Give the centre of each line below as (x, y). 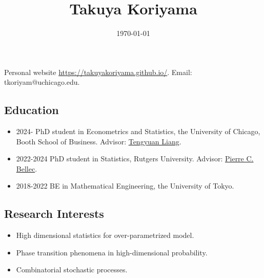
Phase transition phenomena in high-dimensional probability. (112, 252)
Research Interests (54, 214)
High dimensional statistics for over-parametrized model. (105, 235)
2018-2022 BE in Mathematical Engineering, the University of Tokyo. (125, 186)
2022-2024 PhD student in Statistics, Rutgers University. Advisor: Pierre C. (135, 159)
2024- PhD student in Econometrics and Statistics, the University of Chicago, (138, 131)
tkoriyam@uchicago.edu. (42, 82)
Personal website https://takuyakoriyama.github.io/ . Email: (98, 72)
